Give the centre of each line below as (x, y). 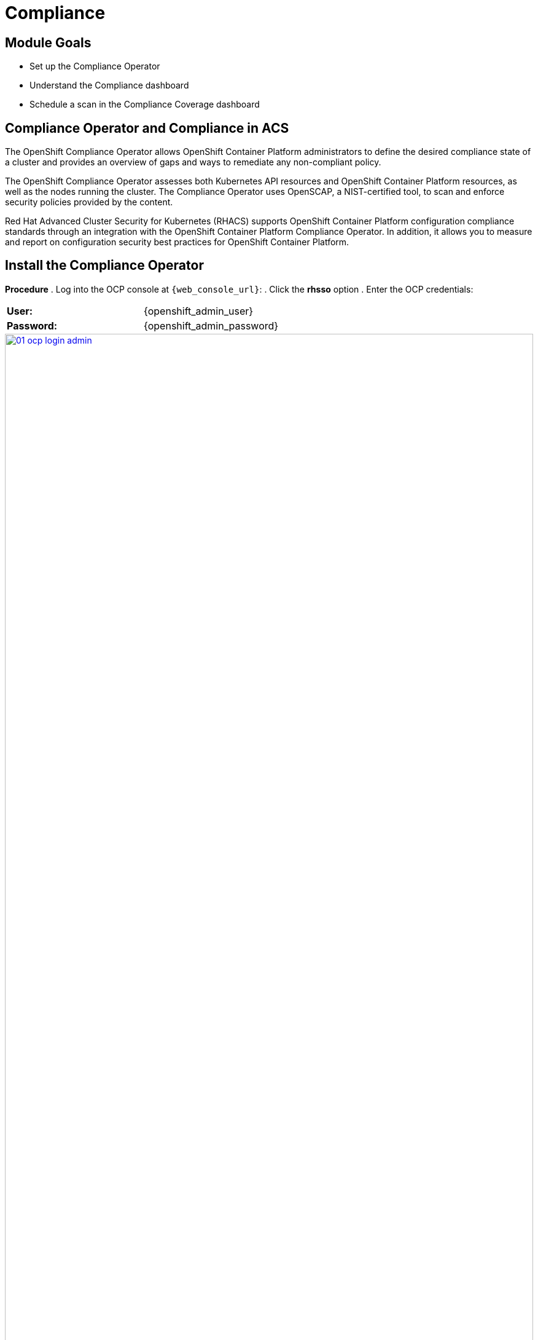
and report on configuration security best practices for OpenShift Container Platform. (177, 242)
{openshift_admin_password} (211, 325)
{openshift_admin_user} (199, 311)
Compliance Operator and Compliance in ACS (147, 128)
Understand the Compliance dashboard (109, 85)
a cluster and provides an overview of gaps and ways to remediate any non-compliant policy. (193, 162)
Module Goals (48, 42)
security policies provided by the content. (89, 202)
